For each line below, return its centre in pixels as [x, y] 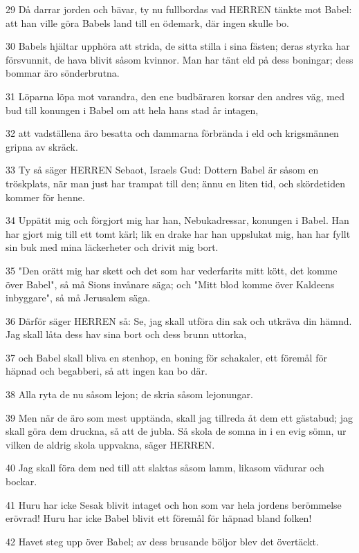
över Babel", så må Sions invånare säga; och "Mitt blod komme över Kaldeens [170, 284]
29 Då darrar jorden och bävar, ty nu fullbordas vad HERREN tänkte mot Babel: [179, 9]
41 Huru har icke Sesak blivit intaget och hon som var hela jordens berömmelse [174, 504]
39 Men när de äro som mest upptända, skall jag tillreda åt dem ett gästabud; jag [179, 417]
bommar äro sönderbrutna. [63, 73]
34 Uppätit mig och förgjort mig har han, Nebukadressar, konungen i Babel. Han [177, 220]
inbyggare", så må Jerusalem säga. [78, 298]
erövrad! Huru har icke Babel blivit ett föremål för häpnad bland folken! [159, 518]
